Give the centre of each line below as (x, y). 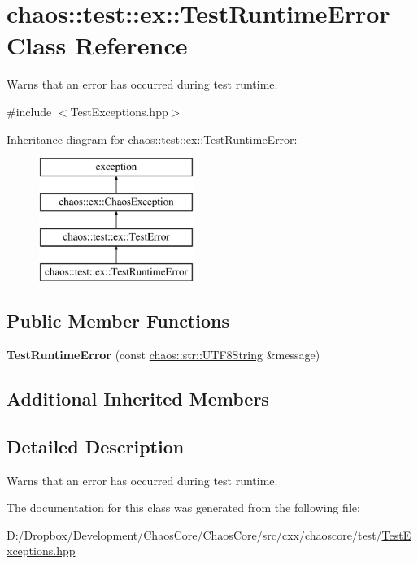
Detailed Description (96, 446)
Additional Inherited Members (138, 399)
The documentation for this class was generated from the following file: (183, 508)
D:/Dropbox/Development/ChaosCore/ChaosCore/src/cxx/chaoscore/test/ (194, 534)
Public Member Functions (118, 321)
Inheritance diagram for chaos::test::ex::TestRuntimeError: (152, 139)
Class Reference (97, 45)
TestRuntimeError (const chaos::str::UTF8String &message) (163, 355)
